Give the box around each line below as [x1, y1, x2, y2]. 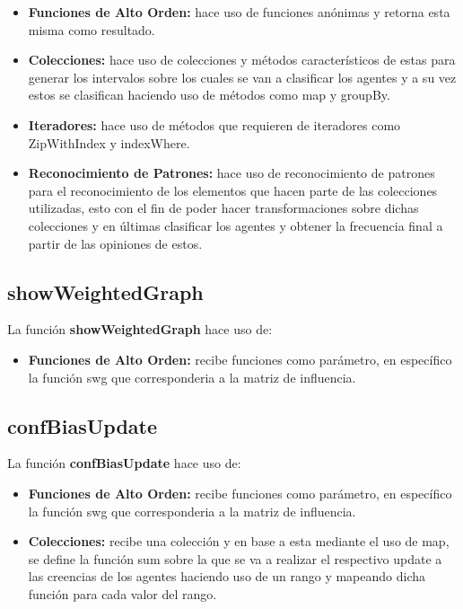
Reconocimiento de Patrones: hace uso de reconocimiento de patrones [28, 163, 435, 182]
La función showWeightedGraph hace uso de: [7, 320, 273, 339]
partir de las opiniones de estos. [28, 234, 203, 252]
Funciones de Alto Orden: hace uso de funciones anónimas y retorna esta [28, 3, 450, 21]
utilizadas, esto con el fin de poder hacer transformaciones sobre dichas [28, 199, 419, 217]
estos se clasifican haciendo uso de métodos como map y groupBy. [28, 85, 390, 104]
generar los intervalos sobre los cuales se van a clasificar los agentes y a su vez [28, 67, 457, 86]
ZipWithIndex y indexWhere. [28, 133, 190, 152]
